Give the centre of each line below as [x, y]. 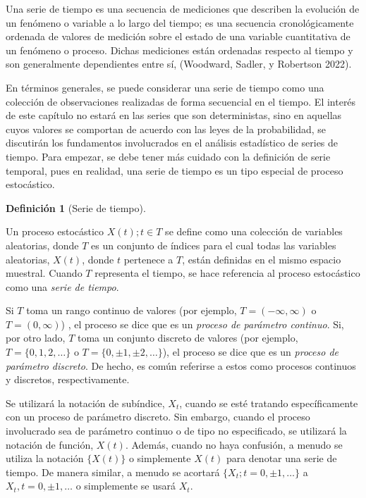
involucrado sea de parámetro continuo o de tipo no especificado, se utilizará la [176, 431]
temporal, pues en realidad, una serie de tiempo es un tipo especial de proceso [175, 170]
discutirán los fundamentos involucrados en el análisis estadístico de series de [172, 143]
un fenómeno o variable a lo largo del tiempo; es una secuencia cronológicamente [180, 22]
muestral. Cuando [44, 273]
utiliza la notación [45, 458]
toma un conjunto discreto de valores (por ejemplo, [188, 338]
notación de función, [50, 444]
